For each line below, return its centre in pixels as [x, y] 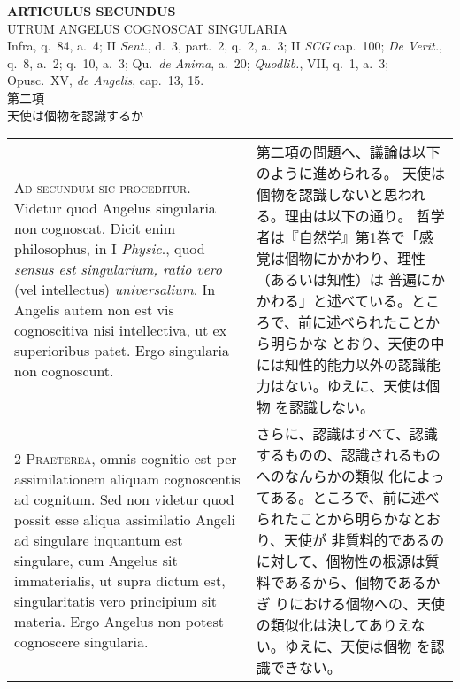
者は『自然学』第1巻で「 [337, 237]
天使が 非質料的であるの [364, 540]
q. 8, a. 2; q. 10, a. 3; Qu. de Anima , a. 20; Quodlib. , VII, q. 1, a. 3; [198, 62]
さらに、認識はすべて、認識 [347, 434]
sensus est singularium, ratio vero [118, 269]
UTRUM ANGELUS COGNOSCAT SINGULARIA [148, 28]
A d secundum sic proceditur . [103, 188]
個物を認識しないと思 [327, 195]
